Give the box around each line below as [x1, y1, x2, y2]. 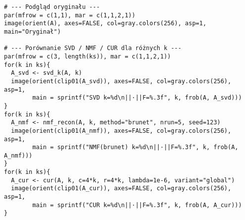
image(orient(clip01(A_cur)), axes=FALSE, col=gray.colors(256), [11, 185, 232, 192]
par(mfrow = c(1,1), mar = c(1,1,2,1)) [4, 11, 135, 19]
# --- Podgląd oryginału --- [4, 3, 100, 10]
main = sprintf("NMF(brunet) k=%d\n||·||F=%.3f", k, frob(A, [32, 144, 239, 151]
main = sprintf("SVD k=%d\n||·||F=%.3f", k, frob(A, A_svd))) [32, 94, 242, 102]
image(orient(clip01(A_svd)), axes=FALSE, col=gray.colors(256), [11, 77, 232, 85]
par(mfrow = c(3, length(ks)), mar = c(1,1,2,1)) [4, 53, 171, 60]
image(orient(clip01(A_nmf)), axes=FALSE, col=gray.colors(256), [11, 127, 232, 134]
